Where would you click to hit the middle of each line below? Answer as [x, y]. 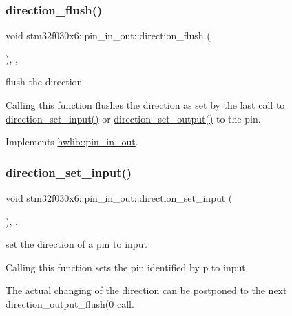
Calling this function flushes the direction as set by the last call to [145, 105]
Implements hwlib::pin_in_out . [72, 141]
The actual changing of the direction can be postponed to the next [146, 290]
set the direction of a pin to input [76, 244]
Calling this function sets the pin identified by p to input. [127, 267]
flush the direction [44, 82]
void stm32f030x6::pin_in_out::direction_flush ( [108, 35]
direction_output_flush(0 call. [70, 303]
